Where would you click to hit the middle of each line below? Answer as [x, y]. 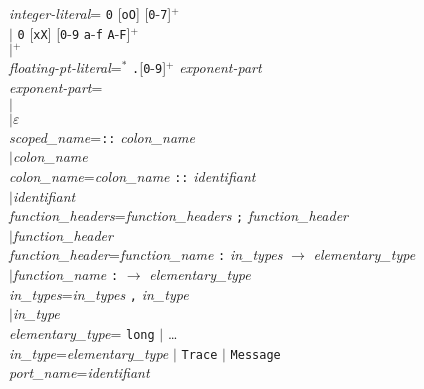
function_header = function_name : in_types [146, 254]
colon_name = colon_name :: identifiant [132, 175]
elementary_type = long [82, 332]
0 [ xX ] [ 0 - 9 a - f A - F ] [74, 32]
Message [255, 354]
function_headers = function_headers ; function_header [178, 215]
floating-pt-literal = [65, 67]
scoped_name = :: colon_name [102, 136]
